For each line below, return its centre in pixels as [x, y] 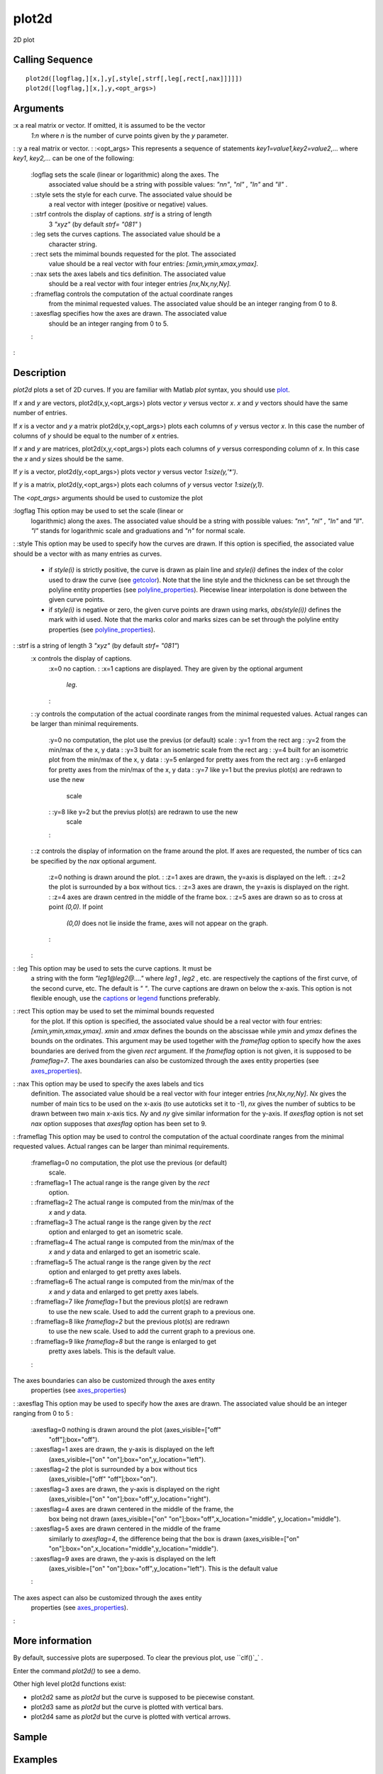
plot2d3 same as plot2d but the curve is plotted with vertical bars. [127, 1707]
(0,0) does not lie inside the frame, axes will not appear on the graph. [167, 923]
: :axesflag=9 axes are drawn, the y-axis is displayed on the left [123, 1558]
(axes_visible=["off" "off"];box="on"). [103, 1479]
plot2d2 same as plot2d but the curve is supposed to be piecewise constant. [143, 1697]
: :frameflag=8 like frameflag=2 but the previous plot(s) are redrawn [130, 1321]
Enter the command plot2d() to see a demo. [77, 1670]
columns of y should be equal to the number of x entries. [96, 436]
